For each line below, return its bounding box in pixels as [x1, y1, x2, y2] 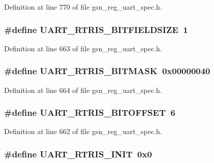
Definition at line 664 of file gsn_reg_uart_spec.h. [4, 84, 162, 95]
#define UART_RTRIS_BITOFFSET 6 [4, 106, 175, 119]
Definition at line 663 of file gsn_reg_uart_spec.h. [4, 43, 162, 53]
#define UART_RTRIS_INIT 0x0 [4, 147, 152, 160]
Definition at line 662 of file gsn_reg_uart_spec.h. [4, 126, 162, 137]
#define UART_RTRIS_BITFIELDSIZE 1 [4, 23, 188, 36]
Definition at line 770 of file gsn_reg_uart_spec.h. [4, 2, 162, 12]
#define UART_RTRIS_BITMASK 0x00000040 [4, 64, 210, 77]
